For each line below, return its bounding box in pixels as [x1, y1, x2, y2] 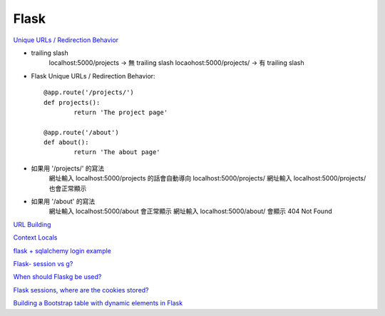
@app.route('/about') [43, 128, 119, 136]
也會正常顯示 [48, 184, 87, 193]
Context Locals [13, 233, 58, 242]
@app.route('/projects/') [43, 88, 135, 96]
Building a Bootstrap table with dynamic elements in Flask [13, 299, 183, 307]
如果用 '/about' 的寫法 [31, 197, 96, 206]
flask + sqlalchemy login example [13, 246, 112, 255]
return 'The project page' [73, 108, 168, 116]
